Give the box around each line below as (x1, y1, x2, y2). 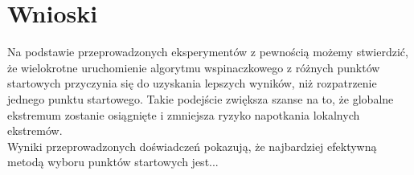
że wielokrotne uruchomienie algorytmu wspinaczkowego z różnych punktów (7, 59, 380, 75)
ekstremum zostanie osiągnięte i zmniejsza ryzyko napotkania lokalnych (7, 106, 360, 123)
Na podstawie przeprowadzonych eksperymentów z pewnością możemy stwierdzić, (7, 43, 408, 60)
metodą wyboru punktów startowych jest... (7, 153, 219, 170)
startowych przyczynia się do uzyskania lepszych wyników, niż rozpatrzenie (7, 75, 377, 92)
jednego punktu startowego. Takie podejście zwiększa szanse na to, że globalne (7, 90, 394, 107)
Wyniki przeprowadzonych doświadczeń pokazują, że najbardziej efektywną (7, 137, 377, 154)
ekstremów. (7, 122, 63, 139)
